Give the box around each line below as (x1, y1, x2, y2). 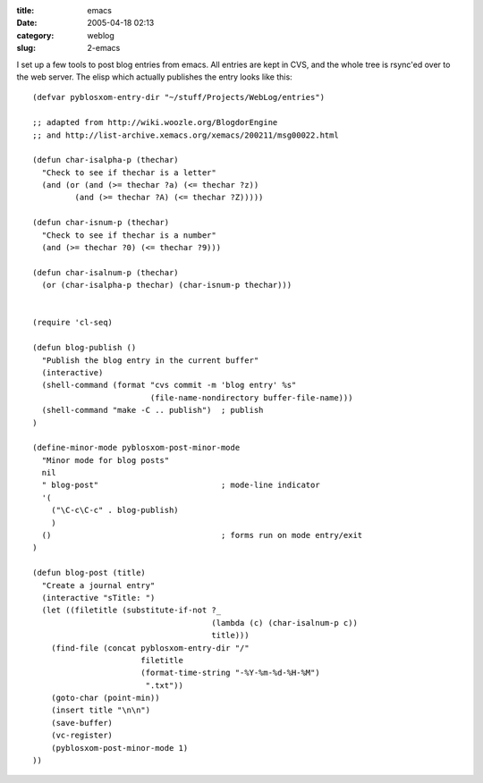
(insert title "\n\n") (50, 705, 151, 715)
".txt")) (145, 680, 183, 690)
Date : (16, 18, 38, 29)
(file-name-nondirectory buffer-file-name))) (149, 392, 353, 402)
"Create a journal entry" (41, 580, 156, 590)
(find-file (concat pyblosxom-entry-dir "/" (50, 643, 250, 652)
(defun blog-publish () (32, 342, 137, 353)
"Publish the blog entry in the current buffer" (41, 355, 259, 366)
